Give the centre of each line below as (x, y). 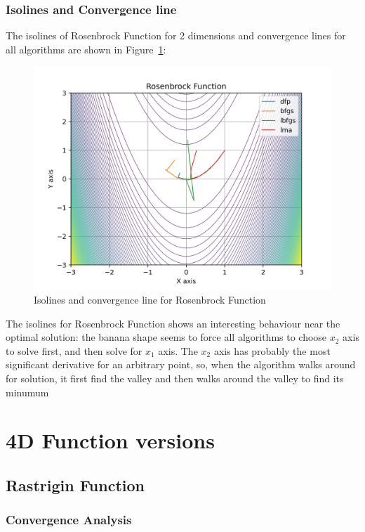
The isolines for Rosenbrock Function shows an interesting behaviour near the (173, 323)
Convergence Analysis (69, 520)
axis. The (178, 350)
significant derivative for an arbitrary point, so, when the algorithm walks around (181, 364)
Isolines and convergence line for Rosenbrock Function (150, 299)
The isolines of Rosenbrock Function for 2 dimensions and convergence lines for (176, 35)
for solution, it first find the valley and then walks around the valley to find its (175, 378)
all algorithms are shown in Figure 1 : (86, 49)
